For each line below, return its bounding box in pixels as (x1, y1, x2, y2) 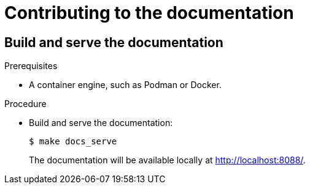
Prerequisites (4, 61, 58, 72)
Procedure (4, 98, 47, 109)
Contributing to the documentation (4, 2, 294, 23)
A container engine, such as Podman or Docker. (29, 80, 222, 91)
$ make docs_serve (29, 136, 117, 147)
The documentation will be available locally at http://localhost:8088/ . (29, 155, 306, 166)
